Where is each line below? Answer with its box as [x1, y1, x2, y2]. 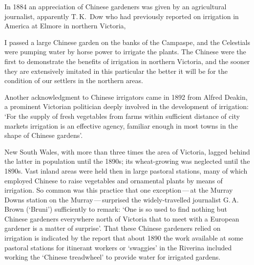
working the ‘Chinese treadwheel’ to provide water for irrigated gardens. [4, 252, 221, 262]
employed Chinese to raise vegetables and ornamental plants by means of [4, 175, 223, 185]
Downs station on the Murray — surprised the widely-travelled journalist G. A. [4, 194, 239, 204]
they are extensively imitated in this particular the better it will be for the [4, 66, 228, 76]
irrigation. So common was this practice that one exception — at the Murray [4, 185, 233, 195]
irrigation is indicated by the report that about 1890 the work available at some [4, 233, 243, 243]
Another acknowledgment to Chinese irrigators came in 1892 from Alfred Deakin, [4, 91, 248, 102]
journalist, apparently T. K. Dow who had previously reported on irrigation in [4, 11, 239, 21]
